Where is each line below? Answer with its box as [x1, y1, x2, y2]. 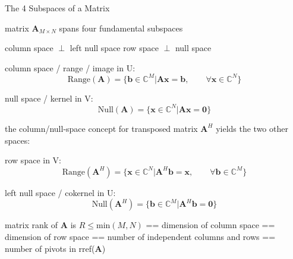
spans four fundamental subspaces [59, 21, 183, 34]
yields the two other [216, 122, 288, 134]
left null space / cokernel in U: [5, 186, 116, 198]
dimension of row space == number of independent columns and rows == [5, 230, 276, 242]
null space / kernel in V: [5, 91, 93, 104]
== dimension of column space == [146, 219, 275, 231]
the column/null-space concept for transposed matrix [5, 122, 198, 134]
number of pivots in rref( [5, 242, 95, 254]
